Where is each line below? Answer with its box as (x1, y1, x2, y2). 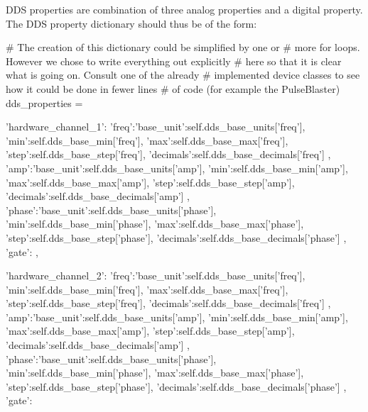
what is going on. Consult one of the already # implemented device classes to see (6, 67, 360, 82)
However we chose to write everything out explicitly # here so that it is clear (6, 53, 342, 68)
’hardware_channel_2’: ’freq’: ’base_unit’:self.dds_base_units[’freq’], (6, 268, 305, 283)
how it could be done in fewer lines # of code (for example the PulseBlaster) (6, 81, 340, 96)
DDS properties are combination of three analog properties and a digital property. (6, 2, 363, 16)
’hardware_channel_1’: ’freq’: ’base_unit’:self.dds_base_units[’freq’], (6, 119, 305, 134)
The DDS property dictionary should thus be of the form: (6, 16, 257, 30)
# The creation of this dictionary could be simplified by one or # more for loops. (6, 40, 360, 55)
